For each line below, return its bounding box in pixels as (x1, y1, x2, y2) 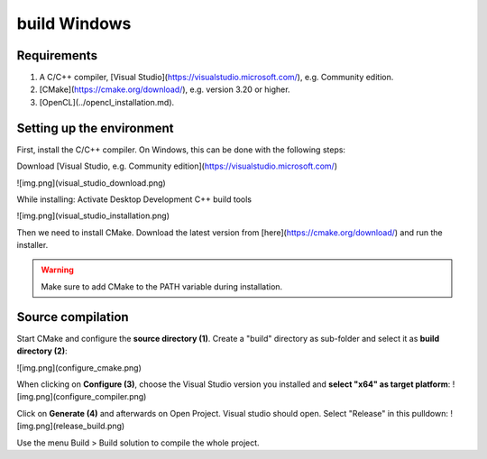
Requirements (16, 48, 98, 63)
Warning (41, 264, 74, 275)
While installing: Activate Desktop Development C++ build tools (16, 194, 253, 205)
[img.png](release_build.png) (16, 420, 125, 432)
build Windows (16, 14, 132, 33)
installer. (16, 240, 49, 251)
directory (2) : (16, 345, 68, 356)
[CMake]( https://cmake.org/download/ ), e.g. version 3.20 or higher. (39, 84, 290, 95)
